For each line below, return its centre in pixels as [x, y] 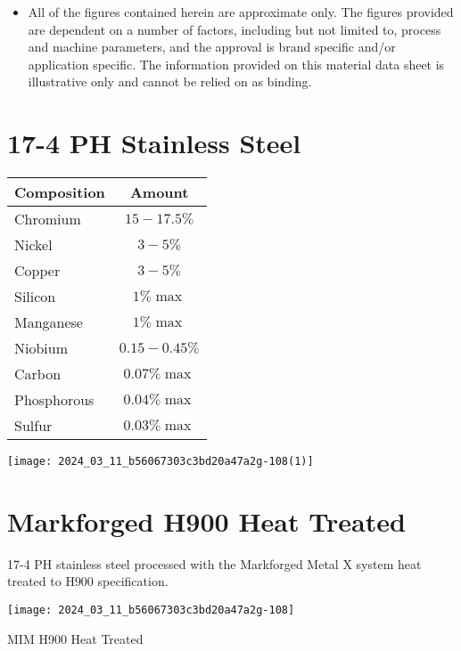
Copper [37, 271]
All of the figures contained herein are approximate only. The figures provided [241, 12]
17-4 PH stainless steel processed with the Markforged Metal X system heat [214, 563]
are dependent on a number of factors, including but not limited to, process [235, 29]
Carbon [38, 374]
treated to [34, 581]
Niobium [41, 348]
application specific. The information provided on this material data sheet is [236, 64]
